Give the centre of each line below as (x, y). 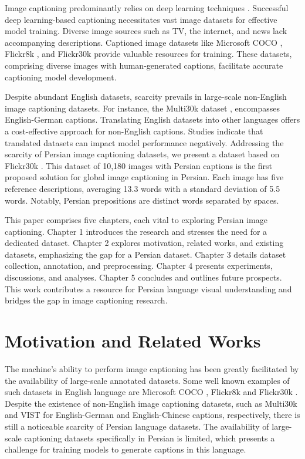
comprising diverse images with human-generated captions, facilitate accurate (144, 65)
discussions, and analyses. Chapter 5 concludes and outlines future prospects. (143, 277)
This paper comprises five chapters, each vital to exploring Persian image (136, 220)
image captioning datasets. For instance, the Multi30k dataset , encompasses (142, 108)
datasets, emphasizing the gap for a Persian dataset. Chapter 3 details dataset (145, 254)
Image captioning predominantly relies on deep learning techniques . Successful (147, 8)
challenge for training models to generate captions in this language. (126, 449)
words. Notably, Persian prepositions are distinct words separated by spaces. (142, 200)
